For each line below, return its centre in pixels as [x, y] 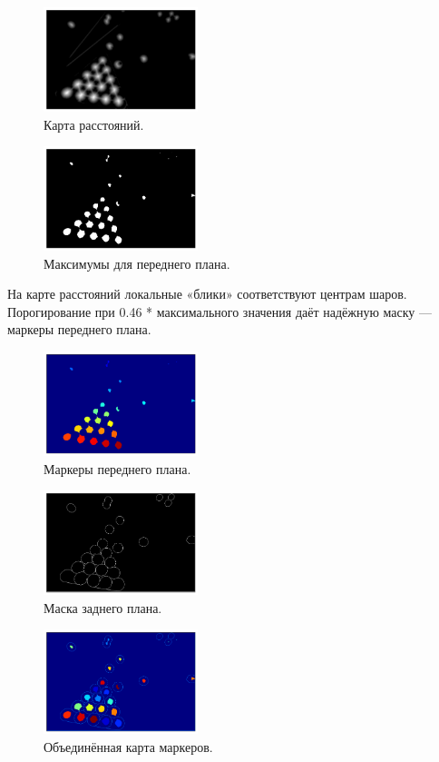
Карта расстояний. [94, 124]
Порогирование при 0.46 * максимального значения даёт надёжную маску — [219, 311]
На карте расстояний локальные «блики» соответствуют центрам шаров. [207, 294]
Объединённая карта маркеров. [128, 746]
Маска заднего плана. [103, 607]
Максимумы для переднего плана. [137, 263]
